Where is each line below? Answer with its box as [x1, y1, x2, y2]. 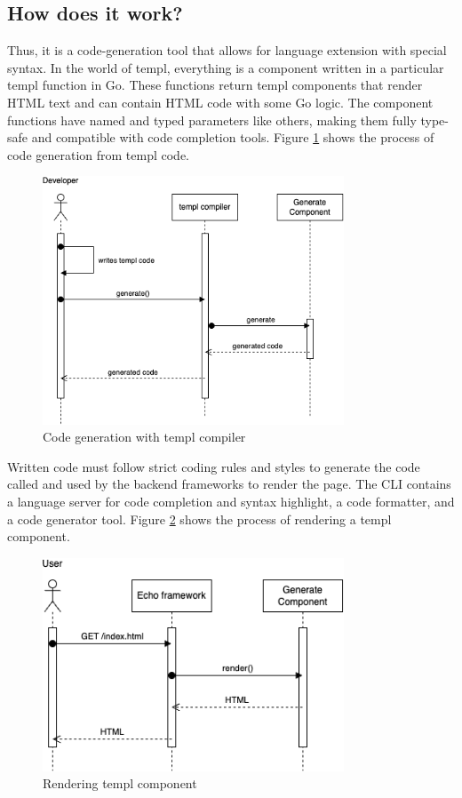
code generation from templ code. [7, 145, 190, 164]
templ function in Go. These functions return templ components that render [7, 76, 423, 94]
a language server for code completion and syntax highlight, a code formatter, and [7, 492, 455, 511]
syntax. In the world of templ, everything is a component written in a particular [7, 58, 444, 76]
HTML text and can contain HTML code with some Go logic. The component [7, 92, 434, 111]
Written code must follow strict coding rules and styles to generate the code [7, 457, 420, 475]
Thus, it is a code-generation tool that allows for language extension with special [7, 41, 447, 60]
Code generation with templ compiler [43, 427, 246, 446]
